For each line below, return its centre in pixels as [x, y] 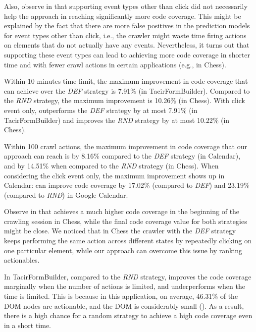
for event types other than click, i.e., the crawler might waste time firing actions [125, 35]
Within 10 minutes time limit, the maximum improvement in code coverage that [126, 81]
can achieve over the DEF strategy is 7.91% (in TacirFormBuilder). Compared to [127, 90]
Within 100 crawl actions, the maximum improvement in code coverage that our [126, 146]
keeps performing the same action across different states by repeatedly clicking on [128, 241]
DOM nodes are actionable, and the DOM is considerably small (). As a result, [124, 305]
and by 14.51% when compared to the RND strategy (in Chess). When [111, 165]
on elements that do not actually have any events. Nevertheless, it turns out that [127, 45]
